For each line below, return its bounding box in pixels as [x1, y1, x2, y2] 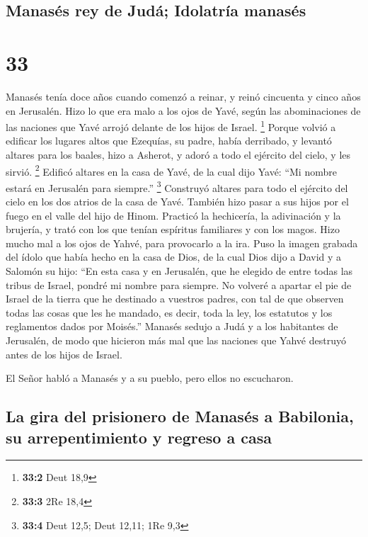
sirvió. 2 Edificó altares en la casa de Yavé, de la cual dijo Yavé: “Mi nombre [6, 162, 337, 179]
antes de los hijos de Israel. [6, 346, 122, 361]
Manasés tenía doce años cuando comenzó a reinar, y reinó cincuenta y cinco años [6, 89, 361, 103]
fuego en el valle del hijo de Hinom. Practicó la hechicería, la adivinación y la [6, 208, 341, 222]
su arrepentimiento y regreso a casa [6, 426, 272, 448]
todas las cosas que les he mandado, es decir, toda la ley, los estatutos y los [6, 305, 333, 320]
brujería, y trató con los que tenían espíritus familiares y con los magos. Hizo [6, 222, 340, 237]
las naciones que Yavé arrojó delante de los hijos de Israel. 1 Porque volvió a [6, 118, 336, 134]
